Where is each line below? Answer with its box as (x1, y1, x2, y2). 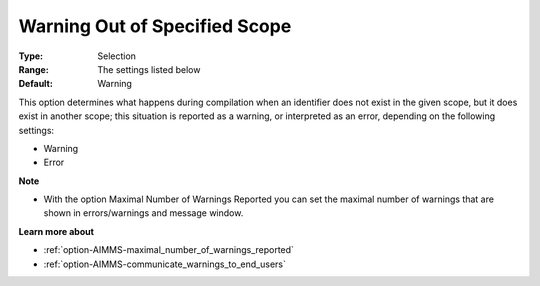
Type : (18, 50, 44, 62)
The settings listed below (97, 63, 201, 75)
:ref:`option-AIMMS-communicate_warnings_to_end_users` (43, 258, 287, 270)
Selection (97, 50, 137, 62)
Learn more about (18, 225, 95, 237)
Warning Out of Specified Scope (18, 15, 292, 37)
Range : (18, 63, 49, 75)
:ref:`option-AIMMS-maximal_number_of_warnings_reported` (43, 244, 295, 256)
